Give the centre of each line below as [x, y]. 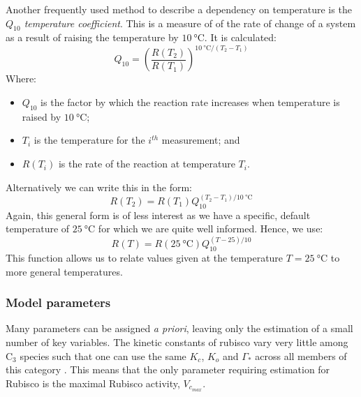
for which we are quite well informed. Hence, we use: [211, 229]
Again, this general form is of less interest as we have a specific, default [158, 215]
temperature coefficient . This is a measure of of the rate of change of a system [190, 23]
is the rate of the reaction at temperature [147, 164]
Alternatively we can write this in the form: [99, 187]
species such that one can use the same [103, 355]
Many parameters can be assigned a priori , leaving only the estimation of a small [179, 328]
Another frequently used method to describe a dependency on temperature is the [179, 9]
